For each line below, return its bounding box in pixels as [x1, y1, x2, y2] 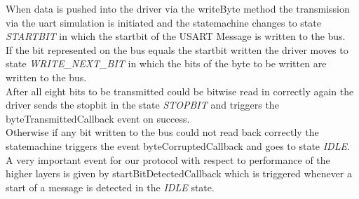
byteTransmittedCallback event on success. [6, 111, 190, 125]
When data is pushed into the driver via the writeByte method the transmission [6, 1, 350, 15]
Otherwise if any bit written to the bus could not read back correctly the [6, 125, 319, 139]
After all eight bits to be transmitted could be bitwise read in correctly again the [6, 83, 354, 98]
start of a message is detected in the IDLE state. [6, 179, 215, 194]
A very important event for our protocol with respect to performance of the [6, 152, 330, 167]
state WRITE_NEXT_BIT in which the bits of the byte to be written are [6, 56, 327, 71]
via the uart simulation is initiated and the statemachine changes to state [6, 15, 321, 29]
